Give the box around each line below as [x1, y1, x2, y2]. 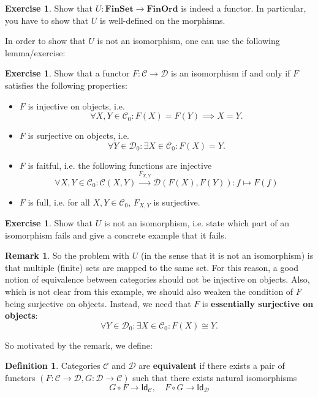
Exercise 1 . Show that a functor [5, 67, 130, 80]
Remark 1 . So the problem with [5, 249, 130, 262]
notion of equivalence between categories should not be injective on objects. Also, [5, 273, 310, 286]
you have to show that [5, 13, 89, 26]
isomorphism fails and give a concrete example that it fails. [5, 228, 227, 241]
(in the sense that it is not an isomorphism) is [140, 249, 314, 262]
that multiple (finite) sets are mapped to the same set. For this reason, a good [5, 261, 299, 273]
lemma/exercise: [5, 46, 66, 59]
